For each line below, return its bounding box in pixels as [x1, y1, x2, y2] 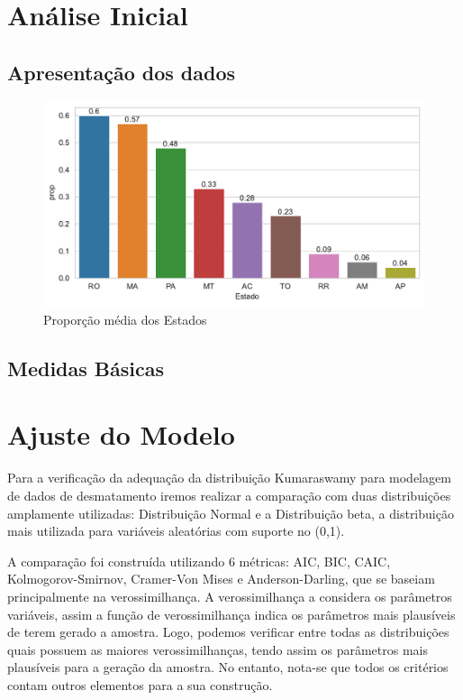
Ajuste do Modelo [7, 416, 235, 453]
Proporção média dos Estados [43, 309, 207, 328]
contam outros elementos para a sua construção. [7, 675, 273, 694]
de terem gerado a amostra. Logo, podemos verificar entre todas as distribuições [7, 622, 449, 641]
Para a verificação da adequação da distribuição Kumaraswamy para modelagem [7, 468, 451, 487]
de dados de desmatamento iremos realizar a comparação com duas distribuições [7, 486, 451, 504]
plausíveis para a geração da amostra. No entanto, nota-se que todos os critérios [7, 658, 449, 677]
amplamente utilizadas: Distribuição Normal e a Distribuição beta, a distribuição [7, 503, 454, 522]
